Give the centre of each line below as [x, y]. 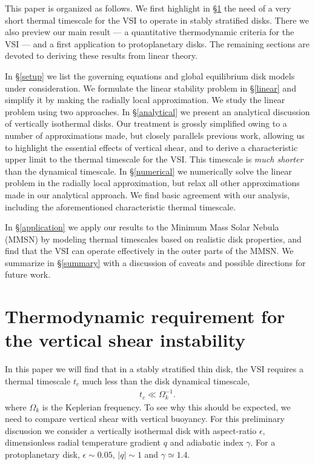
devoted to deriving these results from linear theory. [101, 55]
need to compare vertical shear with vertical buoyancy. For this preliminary [145, 419]
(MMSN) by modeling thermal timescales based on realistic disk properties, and [153, 239]
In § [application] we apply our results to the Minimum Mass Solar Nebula [142, 227]
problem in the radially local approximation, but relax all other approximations [152, 183]
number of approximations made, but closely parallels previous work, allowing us [155, 135]
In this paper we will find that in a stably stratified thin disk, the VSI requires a [154, 369]
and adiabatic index [207, 442]
